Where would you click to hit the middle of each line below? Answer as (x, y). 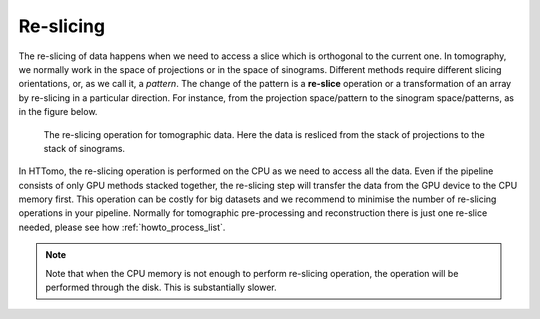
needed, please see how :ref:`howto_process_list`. (122, 227)
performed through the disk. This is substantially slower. (161, 287)
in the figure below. (58, 112)
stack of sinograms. (84, 148)
